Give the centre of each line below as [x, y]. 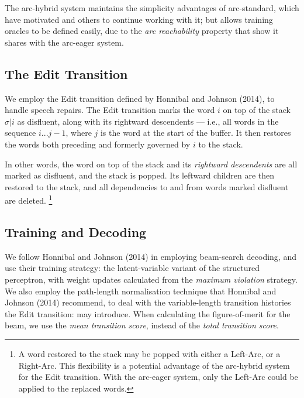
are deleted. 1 [29, 199]
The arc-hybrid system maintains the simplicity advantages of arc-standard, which [152, 8]
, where [79, 133]
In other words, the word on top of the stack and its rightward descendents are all [151, 164]
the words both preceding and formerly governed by [98, 144]
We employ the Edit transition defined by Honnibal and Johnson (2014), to [140, 98]
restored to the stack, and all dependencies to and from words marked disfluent [147, 186]
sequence [20, 133]
